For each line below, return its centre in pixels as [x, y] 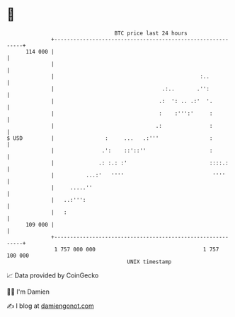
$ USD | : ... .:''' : [110, 138]
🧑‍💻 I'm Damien [28, 292]
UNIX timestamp [149, 262]
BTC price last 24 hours [151, 33]
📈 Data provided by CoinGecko [53, 275]
